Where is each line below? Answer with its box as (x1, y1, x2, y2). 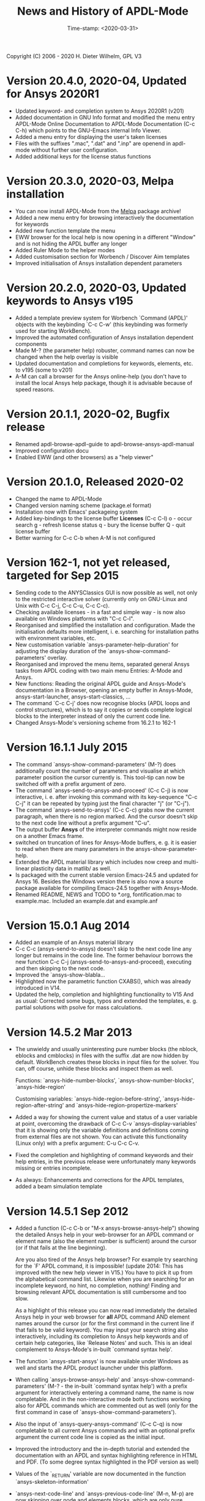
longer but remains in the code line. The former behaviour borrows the (15, 952, 193, 959)
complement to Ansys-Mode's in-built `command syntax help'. (15, 1346, 173, 1353)
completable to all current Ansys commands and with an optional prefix (15, 1427, 195, 1434)
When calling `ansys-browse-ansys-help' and (15, 1376, 131, 1383)
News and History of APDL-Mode (17, 4, 188, 18)
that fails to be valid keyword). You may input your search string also (15, 1327, 188, 1334)
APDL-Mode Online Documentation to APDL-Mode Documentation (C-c (15, 120, 195, 127)
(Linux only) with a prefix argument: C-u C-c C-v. (15, 1140, 140, 1147)
